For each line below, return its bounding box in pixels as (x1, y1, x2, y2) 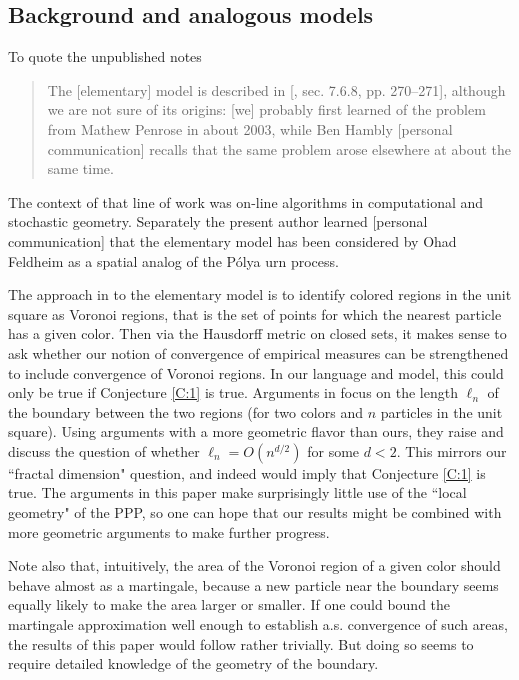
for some (307, 440, 360, 461)
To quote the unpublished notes (8, 46, 202, 67)
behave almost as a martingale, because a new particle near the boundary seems (8, 574, 499, 595)
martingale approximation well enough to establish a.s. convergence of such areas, (8, 614, 508, 635)
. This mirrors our (396, 440, 507, 461)
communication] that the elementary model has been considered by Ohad (8, 230, 457, 251)
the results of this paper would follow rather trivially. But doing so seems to (8, 633, 474, 654)
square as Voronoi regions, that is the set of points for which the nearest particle (8, 303, 502, 324)
